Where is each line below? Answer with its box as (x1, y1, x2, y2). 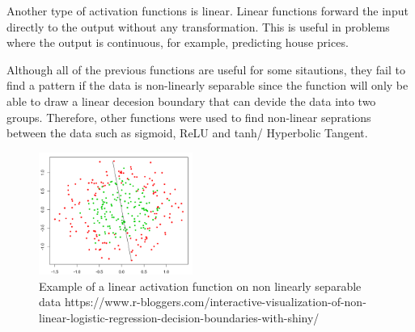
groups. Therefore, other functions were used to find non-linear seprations (6, 108, 371, 125)
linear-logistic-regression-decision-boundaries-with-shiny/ (39, 309, 320, 326)
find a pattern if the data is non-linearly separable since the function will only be (6, 77, 409, 94)
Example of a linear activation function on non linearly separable (39, 277, 362, 294)
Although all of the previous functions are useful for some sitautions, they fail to (6, 61, 405, 78)
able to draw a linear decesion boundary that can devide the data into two (6, 92, 376, 109)
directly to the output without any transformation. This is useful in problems (6, 18, 390, 35)
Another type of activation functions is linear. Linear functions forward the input (6, 2, 409, 19)
